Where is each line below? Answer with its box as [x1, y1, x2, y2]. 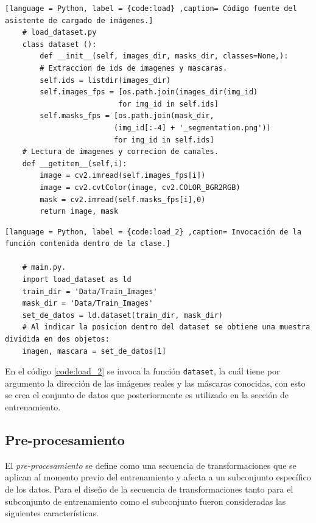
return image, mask [40, 207, 119, 216]
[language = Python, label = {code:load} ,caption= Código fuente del [5, 4, 297, 13]
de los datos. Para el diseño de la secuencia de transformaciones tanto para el [5, 483, 293, 496]
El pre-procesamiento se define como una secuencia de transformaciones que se [5, 458, 297, 471]
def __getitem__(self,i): [22, 159, 127, 168]
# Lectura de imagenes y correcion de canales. [22, 147, 219, 156]
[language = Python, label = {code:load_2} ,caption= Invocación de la [5, 227, 301, 236]
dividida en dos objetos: [5, 335, 110, 344]
